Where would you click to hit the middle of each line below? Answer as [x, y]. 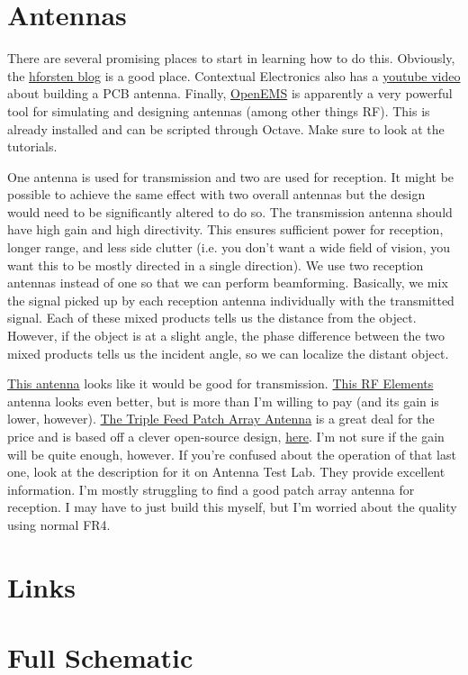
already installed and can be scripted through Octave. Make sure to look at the [226, 128]
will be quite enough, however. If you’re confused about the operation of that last [232, 454]
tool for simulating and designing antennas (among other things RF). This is [219, 110]
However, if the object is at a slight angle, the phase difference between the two [226, 336]
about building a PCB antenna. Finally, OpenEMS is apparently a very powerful [230, 93]
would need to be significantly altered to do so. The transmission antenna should [230, 211]
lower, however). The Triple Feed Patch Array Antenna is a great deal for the [221, 419]
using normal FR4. [59, 524]
